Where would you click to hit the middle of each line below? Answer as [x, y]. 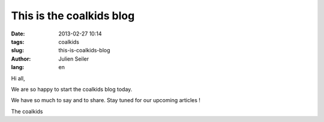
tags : [18, 41]
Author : [21, 59]
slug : [17, 50]
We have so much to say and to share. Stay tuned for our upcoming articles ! [106, 100]
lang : [18, 67]
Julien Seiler [74, 59]
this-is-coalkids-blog [84, 50]
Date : [18, 34]
